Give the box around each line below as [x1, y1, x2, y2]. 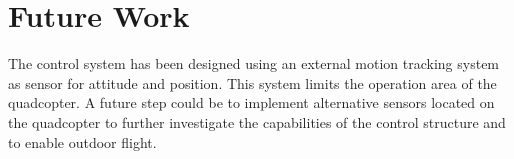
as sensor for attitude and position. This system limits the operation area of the [8, 72, 497, 93]
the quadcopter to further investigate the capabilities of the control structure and [8, 111, 506, 132]
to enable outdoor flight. [8, 131, 157, 152]
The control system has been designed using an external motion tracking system [8, 53, 500, 74]
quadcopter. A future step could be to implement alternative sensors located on [8, 92, 495, 113]
